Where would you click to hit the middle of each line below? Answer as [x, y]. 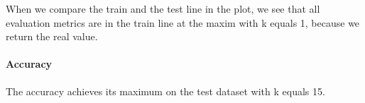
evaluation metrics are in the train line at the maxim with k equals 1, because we [183, 22]
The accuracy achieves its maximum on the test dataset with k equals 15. [165, 91]
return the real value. [52, 36]
